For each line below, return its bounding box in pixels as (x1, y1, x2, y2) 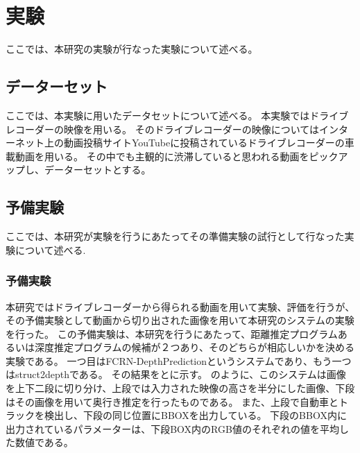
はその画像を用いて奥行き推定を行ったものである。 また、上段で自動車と (6, 394, 339, 409)
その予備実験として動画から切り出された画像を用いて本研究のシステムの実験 (6, 313, 354, 327)
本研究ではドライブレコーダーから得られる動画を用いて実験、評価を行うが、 (6, 299, 355, 314)
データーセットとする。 (44, 162, 151, 177)
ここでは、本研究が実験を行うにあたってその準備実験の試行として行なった (6, 229, 345, 243)
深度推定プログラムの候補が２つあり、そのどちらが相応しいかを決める (34, 340, 355, 354)
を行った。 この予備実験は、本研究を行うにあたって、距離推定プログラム (6, 326, 338, 341)
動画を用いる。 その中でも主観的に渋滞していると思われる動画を (15, 148, 309, 163)
